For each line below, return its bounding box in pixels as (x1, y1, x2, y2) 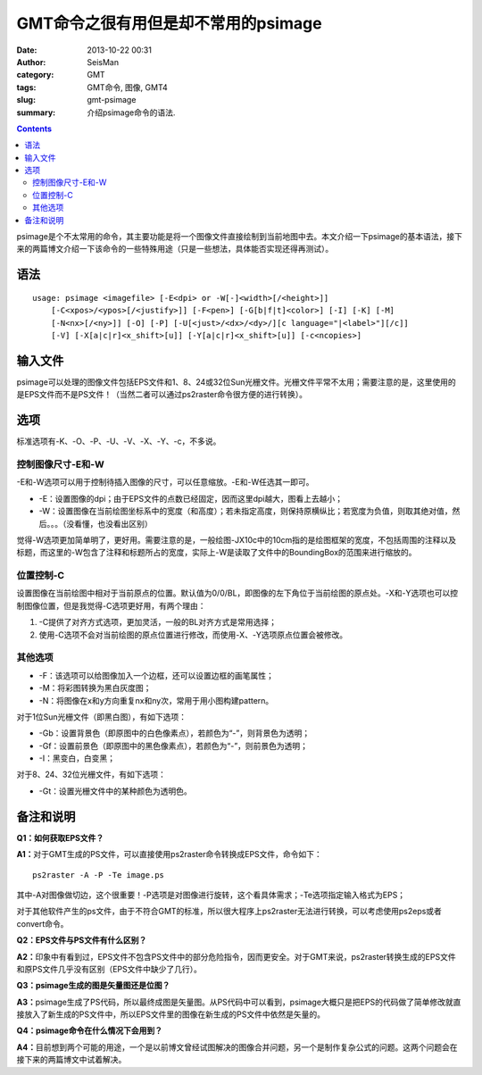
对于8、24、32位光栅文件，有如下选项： (16, 769, 167, 780)
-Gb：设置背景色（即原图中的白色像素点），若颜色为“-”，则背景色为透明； (38, 728, 311, 738)
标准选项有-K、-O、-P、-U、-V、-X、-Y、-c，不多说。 (16, 436, 221, 446)
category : (16, 70, 54, 80)
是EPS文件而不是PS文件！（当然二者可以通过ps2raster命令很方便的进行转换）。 (16, 389, 308, 400)
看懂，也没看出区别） (73, 518, 153, 529)
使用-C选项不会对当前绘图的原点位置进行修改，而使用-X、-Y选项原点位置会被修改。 (38, 629, 348, 640)
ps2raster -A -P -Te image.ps (32, 870, 165, 879)
